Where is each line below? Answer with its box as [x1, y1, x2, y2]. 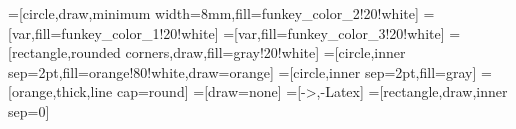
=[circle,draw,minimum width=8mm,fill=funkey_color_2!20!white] [8, 3, 419, 23]
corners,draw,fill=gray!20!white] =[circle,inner [125, 42, 406, 63]
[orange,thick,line [8, 81, 113, 102]
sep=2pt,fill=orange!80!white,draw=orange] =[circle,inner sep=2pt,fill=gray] [8, 61, 477, 82]
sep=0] [8, 100, 50, 121]
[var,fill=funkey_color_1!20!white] [8, 22, 219, 43]
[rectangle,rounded [8, 42, 121, 63]
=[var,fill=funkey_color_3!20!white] [223, 22, 445, 43]
